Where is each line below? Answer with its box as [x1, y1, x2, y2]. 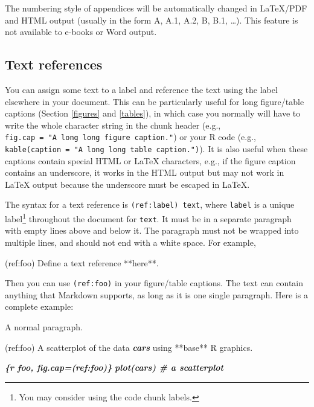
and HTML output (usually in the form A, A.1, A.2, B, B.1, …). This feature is [5, 13, 298, 26]
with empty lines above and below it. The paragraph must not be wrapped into [5, 224, 299, 237]
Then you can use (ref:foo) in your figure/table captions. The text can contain [5, 277, 304, 289]
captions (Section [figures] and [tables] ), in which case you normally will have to [5, 107, 301, 120]
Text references [5, 55, 103, 74]
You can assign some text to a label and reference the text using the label [5, 83, 278, 95]
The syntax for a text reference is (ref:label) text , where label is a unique [5, 198, 295, 211]
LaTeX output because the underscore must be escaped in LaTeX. [5, 178, 250, 190]
